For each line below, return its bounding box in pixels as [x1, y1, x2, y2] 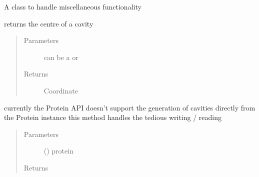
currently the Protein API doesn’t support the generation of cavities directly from [4, 102, 255, 112]
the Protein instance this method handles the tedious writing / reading [4, 112, 222, 122]
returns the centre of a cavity [4, 18, 93, 28]
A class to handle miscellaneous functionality [4, 1, 141, 11]
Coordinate [43, 85, 78, 95]
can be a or [43, 51, 78, 62]
